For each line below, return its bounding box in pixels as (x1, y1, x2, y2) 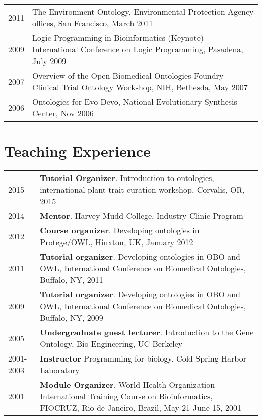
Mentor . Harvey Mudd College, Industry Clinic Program (40, 210, 243, 222)
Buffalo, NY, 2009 (40, 312, 103, 324)
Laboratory (40, 364, 80, 376)
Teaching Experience (4, 141, 151, 161)
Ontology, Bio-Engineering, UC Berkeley (40, 338, 183, 350)
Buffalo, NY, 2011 (40, 274, 103, 286)
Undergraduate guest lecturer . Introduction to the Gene (40, 326, 254, 338)
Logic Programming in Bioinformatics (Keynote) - (32, 32, 209, 43)
